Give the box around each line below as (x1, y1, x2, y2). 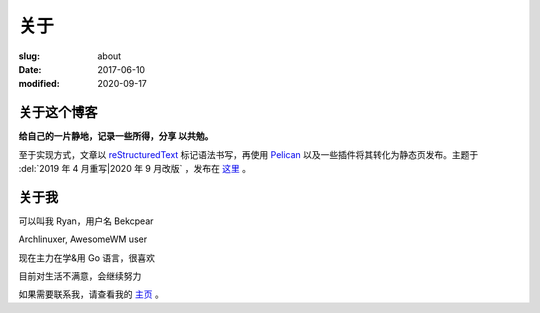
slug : (18, 50, 40, 62)
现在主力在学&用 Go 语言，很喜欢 (18, 251, 155, 264)
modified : (18, 78, 60, 90)
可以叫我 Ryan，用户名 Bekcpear (18, 215, 154, 227)
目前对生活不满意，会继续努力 (18, 270, 142, 282)
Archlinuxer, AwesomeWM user (18, 233, 148, 245)
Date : (18, 63, 42, 75)
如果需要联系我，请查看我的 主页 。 (18, 288, 164, 300)
